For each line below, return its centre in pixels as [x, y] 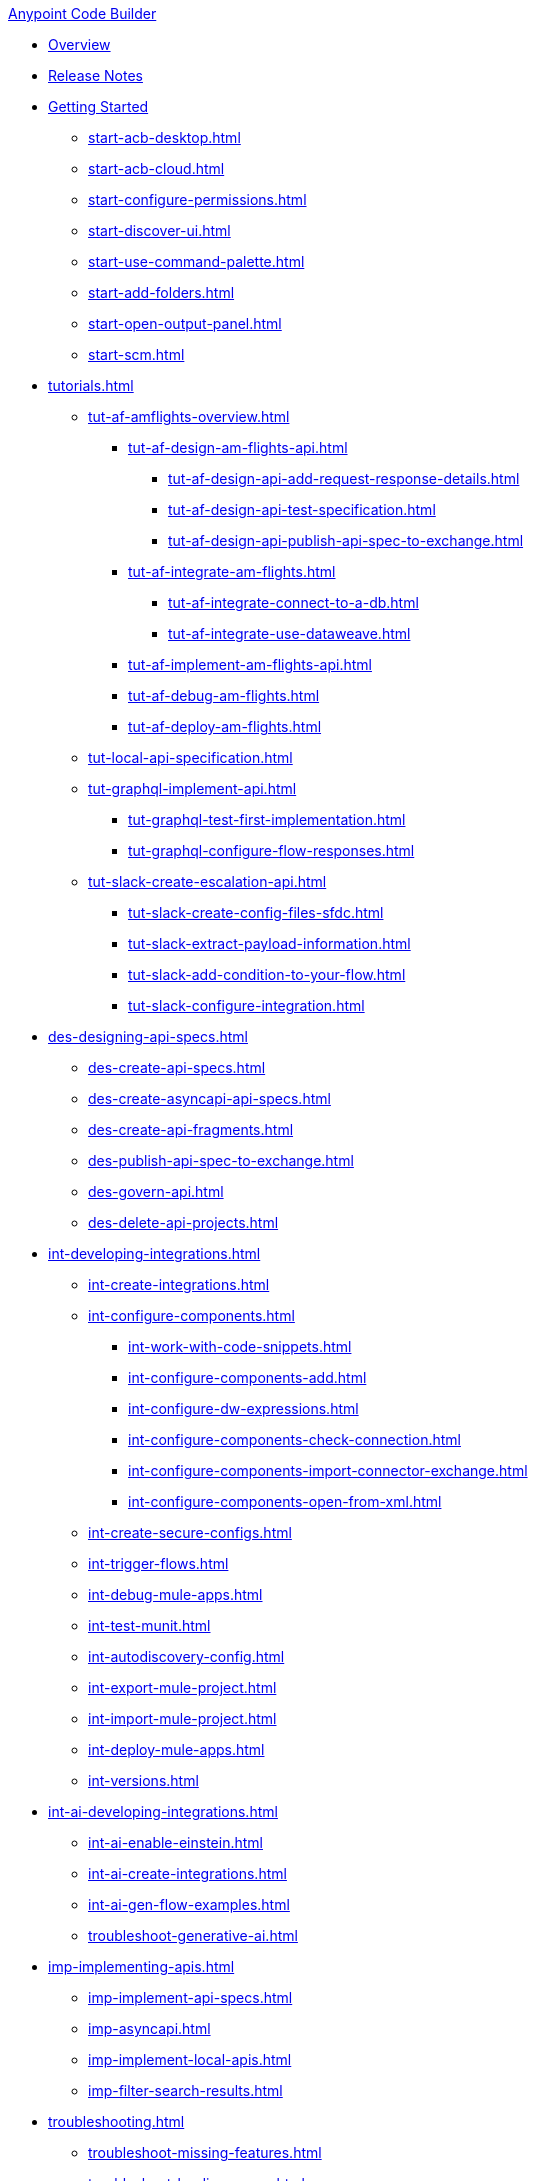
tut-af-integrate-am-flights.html [232, 571]
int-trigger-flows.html [158, 1563]
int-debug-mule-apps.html [175, 1594]
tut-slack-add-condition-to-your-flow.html [267, 974]
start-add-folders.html [161, 292]
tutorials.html [91, 385]
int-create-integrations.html [179, 1284]
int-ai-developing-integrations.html [163, 1811]
